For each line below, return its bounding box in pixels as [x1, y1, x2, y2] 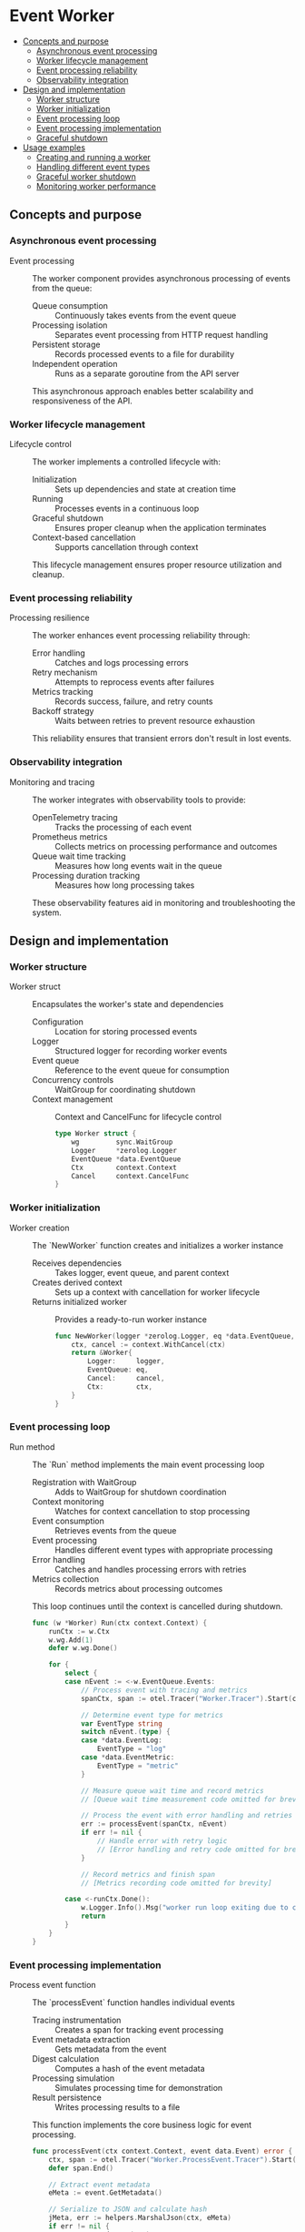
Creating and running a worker [35, 151, 152, 162]
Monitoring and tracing [9, 776, 95, 788]
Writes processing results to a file [54, 2101, 181, 2113]
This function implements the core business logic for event [32, 2119, 252, 2130]
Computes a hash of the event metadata [54, 2063, 205, 2074]
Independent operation [32, 358, 118, 369]
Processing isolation [32, 320, 108, 331]
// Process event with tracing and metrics [80, 1686, 248, 1695]
